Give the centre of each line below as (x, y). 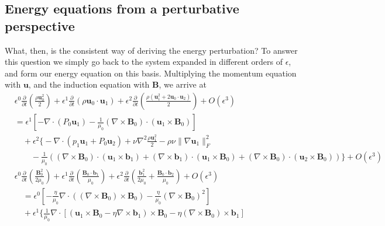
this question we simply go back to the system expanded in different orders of (144, 62)
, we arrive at (183, 84)
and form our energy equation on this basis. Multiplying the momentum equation (151, 73)
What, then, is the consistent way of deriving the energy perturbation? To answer (151, 50)
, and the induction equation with (89, 84)
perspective (40, 25)
